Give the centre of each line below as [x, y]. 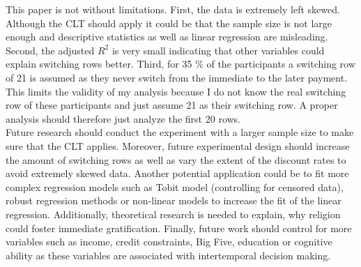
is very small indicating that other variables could [218, 50]
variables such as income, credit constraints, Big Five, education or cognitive [169, 242]
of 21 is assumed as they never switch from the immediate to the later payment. [177, 77]
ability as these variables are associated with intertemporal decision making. [168, 255]
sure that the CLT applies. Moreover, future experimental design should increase [178, 145]
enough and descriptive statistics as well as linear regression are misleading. [167, 37]
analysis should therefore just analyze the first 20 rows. [123, 118]
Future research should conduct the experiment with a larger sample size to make [180, 132]
